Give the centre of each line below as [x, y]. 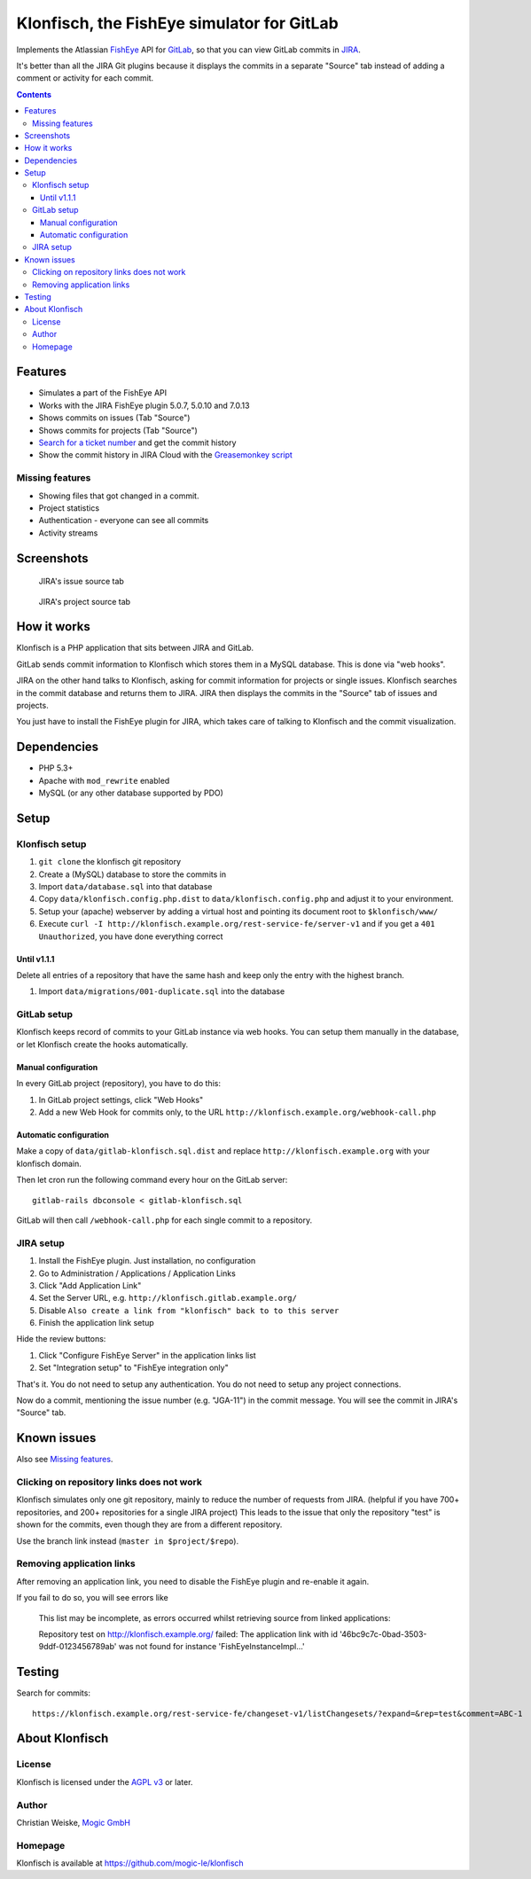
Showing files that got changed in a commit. [119, 496]
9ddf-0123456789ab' [78, 1647]
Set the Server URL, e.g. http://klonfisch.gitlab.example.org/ [168, 1298]
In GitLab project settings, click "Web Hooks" [121, 1100]
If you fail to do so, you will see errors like [92, 1598]
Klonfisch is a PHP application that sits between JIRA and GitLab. [135, 648]
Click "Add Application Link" [90, 1285]
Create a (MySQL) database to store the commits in [132, 874]
